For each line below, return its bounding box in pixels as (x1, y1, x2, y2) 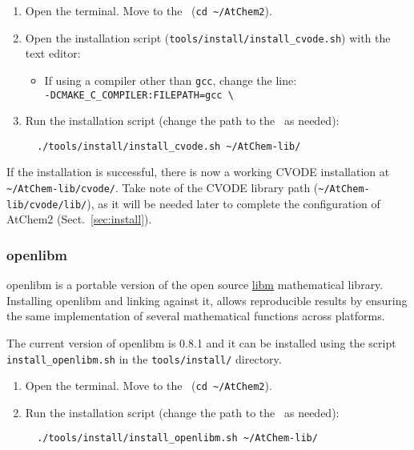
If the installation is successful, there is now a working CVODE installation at (6, 163, 390, 180)
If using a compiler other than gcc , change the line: (44, 71, 297, 88)
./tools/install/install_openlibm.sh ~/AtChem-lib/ (37, 432, 318, 444)
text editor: (25, 45, 81, 62)
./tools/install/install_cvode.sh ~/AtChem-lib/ (37, 140, 301, 152)
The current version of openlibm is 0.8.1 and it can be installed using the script (6, 334, 396, 351)
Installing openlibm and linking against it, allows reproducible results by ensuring (6, 291, 408, 308)
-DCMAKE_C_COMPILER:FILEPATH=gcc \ (44, 89, 234, 101)
